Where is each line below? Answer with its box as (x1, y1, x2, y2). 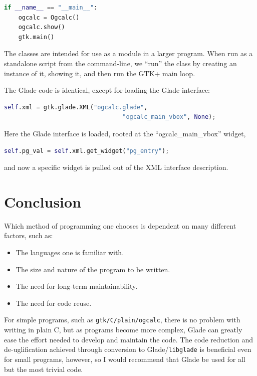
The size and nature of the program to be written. (16, 264, 170, 274)
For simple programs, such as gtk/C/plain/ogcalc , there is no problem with (4, 314, 240, 325)
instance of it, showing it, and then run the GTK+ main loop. (4, 68, 195, 78)
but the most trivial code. (4, 363, 83, 374)
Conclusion (4, 191, 82, 212)
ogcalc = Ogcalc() (18, 14, 80, 21)
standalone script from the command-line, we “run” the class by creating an (4, 58, 237, 68)
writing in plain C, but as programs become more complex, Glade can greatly (4, 324, 242, 335)
